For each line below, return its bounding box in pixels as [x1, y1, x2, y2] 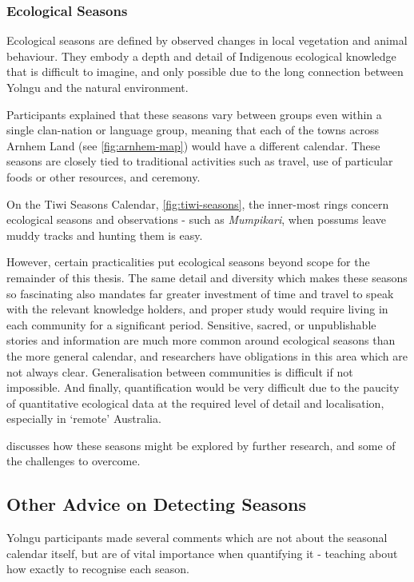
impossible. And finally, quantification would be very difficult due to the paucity [6, 379, 400, 396]
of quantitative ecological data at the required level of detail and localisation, [6, 394, 384, 411]
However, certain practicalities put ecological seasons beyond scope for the [6, 253, 370, 270]
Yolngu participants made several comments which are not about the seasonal [6, 529, 388, 546]
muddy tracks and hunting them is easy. [6, 226, 203, 243]
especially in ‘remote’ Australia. [6, 410, 161, 427]
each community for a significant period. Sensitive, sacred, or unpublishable [6, 316, 376, 333]
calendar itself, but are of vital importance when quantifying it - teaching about [6, 544, 398, 561]
